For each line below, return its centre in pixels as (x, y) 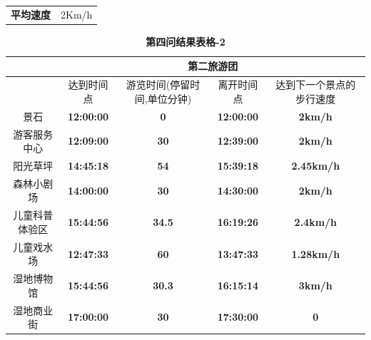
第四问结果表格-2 (185, 41)
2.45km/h (316, 165)
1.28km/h (316, 253)
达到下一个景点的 (316, 84)
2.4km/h (316, 222)
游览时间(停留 (158, 84)
